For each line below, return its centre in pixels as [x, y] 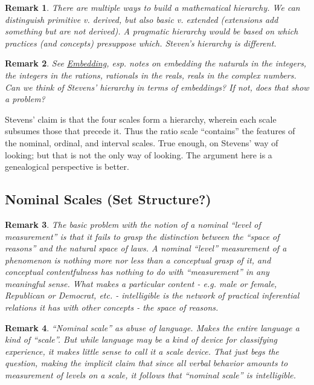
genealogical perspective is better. [67, 167]
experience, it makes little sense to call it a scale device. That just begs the [142, 351]
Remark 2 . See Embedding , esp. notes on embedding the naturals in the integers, [156, 63]
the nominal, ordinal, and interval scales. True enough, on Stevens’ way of [142, 142]
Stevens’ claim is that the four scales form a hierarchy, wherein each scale [141, 119]
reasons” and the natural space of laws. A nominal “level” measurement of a [146, 248]
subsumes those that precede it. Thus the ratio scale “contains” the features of [150, 131]
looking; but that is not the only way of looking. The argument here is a [139, 154]
